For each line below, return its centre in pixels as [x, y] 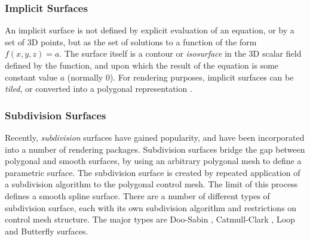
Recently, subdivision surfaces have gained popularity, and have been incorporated [155, 137]
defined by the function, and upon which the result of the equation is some [142, 65]
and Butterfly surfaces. [47, 231]
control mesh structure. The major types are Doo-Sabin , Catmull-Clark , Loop [150, 219]
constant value [31, 77]
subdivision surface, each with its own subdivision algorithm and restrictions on [151, 207]
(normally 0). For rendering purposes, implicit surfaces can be [180, 77]
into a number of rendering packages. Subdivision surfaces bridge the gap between [155, 149]
